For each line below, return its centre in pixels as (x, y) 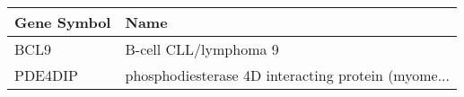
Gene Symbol (63, 22)
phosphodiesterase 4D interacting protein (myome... (288, 75)
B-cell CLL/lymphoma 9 (202, 49)
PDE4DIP (46, 75)
